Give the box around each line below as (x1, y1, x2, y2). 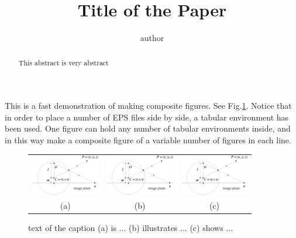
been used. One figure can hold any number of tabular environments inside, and (5, 122, 291, 134)
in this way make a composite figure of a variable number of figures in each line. (5, 133, 291, 146)
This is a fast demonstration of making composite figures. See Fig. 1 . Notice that (5, 99, 292, 112)
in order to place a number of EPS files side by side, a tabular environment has (5, 111, 289, 123)
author (140, 32, 164, 44)
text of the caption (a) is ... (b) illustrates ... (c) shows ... (28, 222, 233, 234)
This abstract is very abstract (18, 57, 109, 67)
